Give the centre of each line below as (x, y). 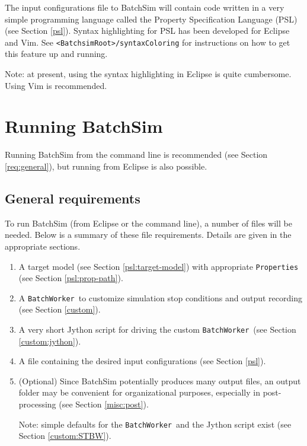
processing (37, 404)
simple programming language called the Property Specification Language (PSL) (151, 19)
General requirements (73, 198)
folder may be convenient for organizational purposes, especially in (139, 392)
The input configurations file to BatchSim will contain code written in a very (145, 7)
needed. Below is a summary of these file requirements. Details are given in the (148, 235)
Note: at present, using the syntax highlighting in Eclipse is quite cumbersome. (148, 74)
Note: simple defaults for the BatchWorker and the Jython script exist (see (155, 424)
